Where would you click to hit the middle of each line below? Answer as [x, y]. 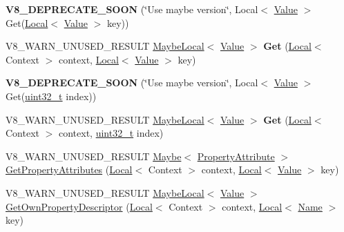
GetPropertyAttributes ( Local [69, 170]
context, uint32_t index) [111, 133]
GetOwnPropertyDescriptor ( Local [79, 206]
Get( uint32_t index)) [51, 96]
